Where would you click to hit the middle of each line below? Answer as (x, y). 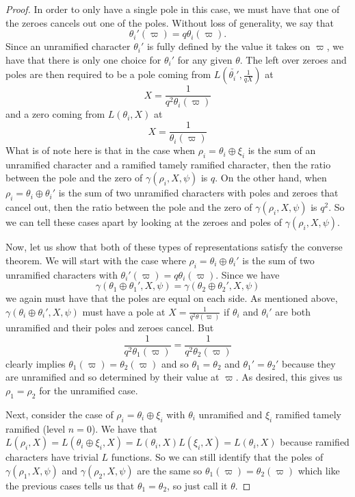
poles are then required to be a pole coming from (108, 74)
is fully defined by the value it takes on (228, 46)
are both (293, 311)
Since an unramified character (68, 46)
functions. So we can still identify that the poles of (217, 457)
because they (309, 363)
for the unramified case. (89, 391)
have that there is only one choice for (83, 59)
